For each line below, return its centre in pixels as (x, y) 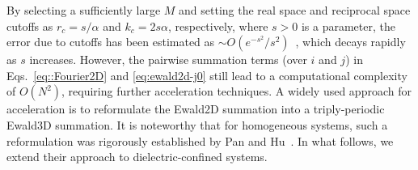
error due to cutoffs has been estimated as (111, 42)
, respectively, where (218, 25)
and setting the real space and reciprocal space (295, 10)
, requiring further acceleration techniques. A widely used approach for (236, 91)
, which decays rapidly (350, 42)
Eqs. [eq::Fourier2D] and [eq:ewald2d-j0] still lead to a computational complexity (207, 75)
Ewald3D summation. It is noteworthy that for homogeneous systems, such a (197, 124)
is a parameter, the (348, 25)
